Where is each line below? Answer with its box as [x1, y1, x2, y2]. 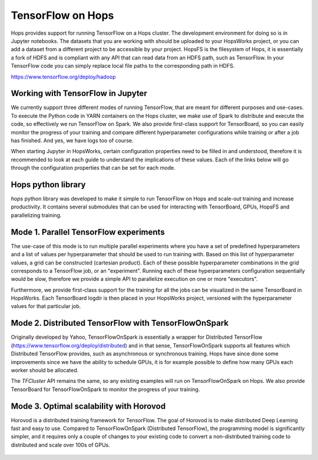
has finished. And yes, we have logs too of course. [11, 137, 134, 144]
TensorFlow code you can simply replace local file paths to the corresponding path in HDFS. [11, 62, 235, 70]
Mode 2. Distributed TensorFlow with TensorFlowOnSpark [11, 318, 229, 328]
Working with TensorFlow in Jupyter [11, 88, 147, 98]
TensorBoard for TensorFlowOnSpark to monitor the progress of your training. [11, 386, 200, 393]
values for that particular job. [11, 303, 81, 310]
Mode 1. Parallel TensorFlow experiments [11, 227, 165, 237]
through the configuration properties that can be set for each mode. [11, 164, 176, 171]
